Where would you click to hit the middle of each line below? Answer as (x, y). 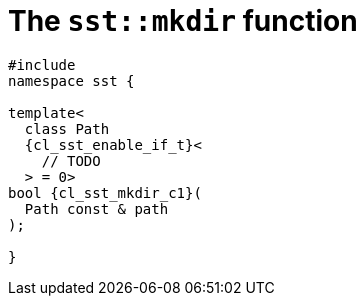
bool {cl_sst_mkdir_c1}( (105, 192)
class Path (67, 128)
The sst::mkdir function (183, 21)
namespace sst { (71, 80)
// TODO (71, 160)
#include (42, 64)
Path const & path (96, 208)
